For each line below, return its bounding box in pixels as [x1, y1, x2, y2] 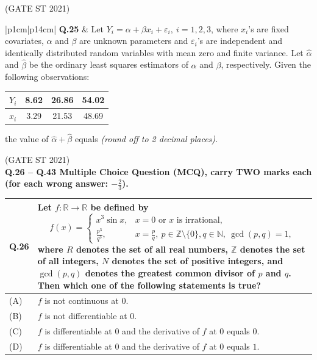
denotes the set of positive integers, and [112, 254, 283, 267]
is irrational [176, 215, 220, 225]
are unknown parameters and [79, 34, 188, 47]
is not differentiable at [45, 309, 127, 322]
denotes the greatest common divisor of [85, 266, 255, 279]
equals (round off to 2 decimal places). [74, 132, 218, 145]
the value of [5, 132, 49, 145]
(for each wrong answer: [5, 177, 108, 190]
